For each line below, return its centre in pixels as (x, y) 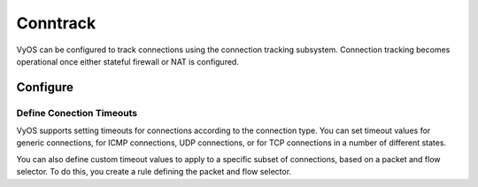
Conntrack (56, 23)
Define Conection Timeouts (77, 113)
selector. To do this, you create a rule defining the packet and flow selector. (154, 172)
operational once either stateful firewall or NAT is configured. (127, 61)
